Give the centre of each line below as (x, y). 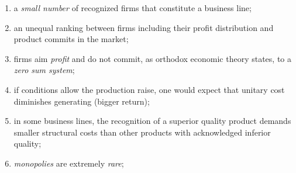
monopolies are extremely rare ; (69, 163)
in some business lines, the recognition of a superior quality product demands (152, 121)
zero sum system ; (44, 70)
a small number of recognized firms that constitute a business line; (132, 8)
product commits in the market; (71, 39)
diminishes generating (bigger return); (82, 101)
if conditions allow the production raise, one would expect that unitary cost (149, 89)
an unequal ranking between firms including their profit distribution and (144, 27)
